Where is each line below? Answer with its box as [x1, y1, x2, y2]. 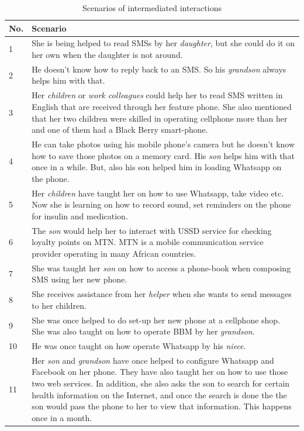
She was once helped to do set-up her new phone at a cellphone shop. [32, 313, 281, 326]
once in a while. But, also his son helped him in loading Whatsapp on [32, 161, 282, 173]
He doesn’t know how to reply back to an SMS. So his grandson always [32, 63, 286, 75]
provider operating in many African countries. [32, 247, 196, 259]
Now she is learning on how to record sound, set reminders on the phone [32, 198, 291, 211]
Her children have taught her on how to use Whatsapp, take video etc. [32, 187, 284, 199]
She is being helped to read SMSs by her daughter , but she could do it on [32, 37, 295, 49]
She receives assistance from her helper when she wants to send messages [32, 288, 292, 300]
